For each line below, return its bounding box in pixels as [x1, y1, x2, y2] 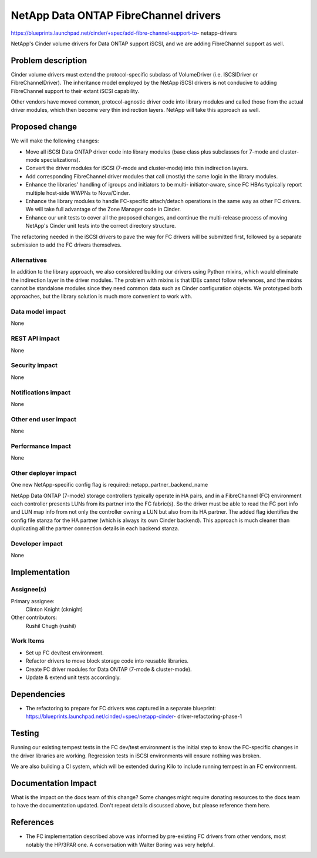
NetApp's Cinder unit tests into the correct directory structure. [25, 222, 176, 230]
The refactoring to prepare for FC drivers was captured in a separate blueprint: [25, 704, 217, 711]
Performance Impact [11, 442, 72, 450]
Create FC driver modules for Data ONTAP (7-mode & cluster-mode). [25, 666, 192, 673]
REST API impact [11, 334, 60, 342]
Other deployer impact [11, 468, 77, 477]
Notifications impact [11, 388, 70, 397]
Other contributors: [11, 614, 58, 621]
